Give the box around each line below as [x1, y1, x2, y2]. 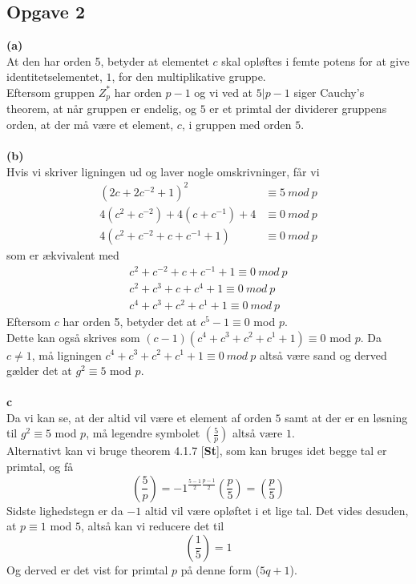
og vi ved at [194, 83, 253, 100]
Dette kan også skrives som [6, 328, 140, 345]
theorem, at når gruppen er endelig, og [6, 100, 197, 117]
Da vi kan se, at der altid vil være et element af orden [6, 409, 272, 425]
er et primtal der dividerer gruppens [209, 100, 387, 117]
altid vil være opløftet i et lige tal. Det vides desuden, [144, 501, 409, 518]
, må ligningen [31, 346, 102, 363]
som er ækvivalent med [6, 247, 119, 263]
